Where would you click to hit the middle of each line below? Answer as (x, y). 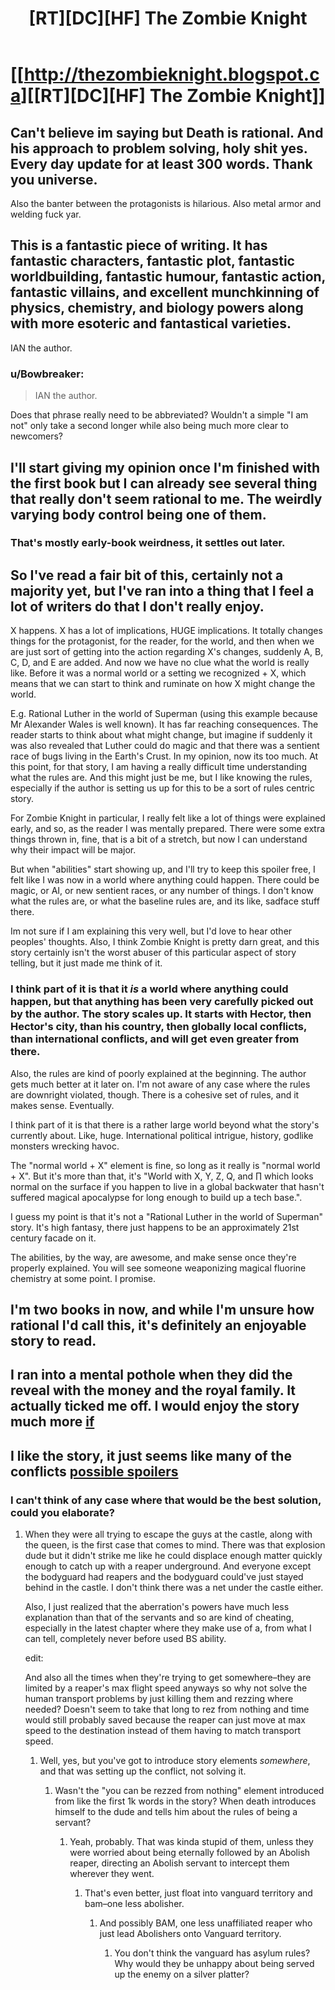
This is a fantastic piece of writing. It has (139, 245)
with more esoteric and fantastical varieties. (151, 323)
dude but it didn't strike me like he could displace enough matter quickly (173, 1555)
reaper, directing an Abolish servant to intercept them (179, 1863)
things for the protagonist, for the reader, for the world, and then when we (162, 641)
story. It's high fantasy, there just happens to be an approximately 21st (155, 1227)
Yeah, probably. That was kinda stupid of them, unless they (191, 1841)
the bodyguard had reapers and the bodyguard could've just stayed (164, 1576)
